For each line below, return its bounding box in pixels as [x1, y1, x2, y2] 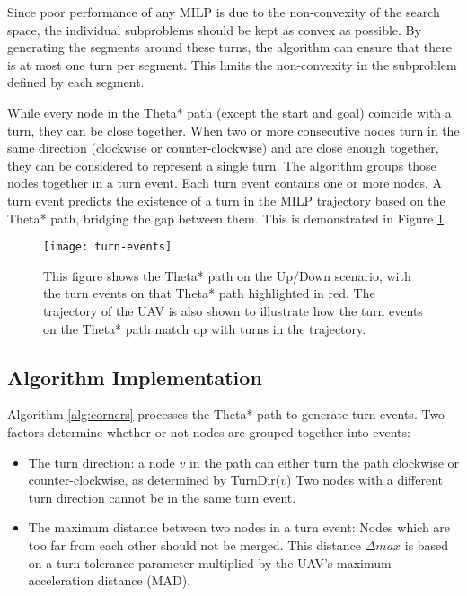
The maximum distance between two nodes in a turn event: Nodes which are [28, 518, 451, 537]
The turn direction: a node [28, 452, 175, 471]
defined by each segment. [7, 73, 145, 92]
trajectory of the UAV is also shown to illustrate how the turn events [43, 301, 423, 320]
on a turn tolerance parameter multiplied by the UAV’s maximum [28, 553, 392, 572]
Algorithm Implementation [7, 363, 262, 390]
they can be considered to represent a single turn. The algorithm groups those [7, 155, 436, 174]
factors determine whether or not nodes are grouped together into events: [7, 422, 410, 441]
